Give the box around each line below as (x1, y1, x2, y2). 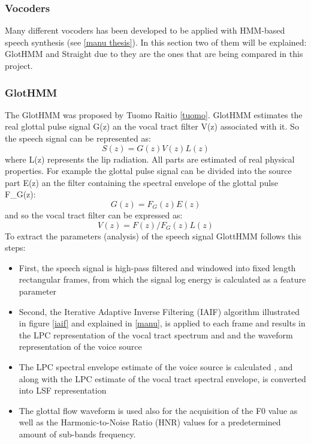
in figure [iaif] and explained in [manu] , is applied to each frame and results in (19, 317, 306, 329)
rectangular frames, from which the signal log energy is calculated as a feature (19, 273, 306, 286)
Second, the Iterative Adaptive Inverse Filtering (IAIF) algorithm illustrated (19, 305, 300, 317)
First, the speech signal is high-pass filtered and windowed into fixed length (19, 261, 296, 274)
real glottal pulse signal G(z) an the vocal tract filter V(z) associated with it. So (5, 120, 299, 133)
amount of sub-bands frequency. (19, 427, 136, 440)
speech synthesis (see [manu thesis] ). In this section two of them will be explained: (5, 35, 307, 48)
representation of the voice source (19, 340, 142, 353)
